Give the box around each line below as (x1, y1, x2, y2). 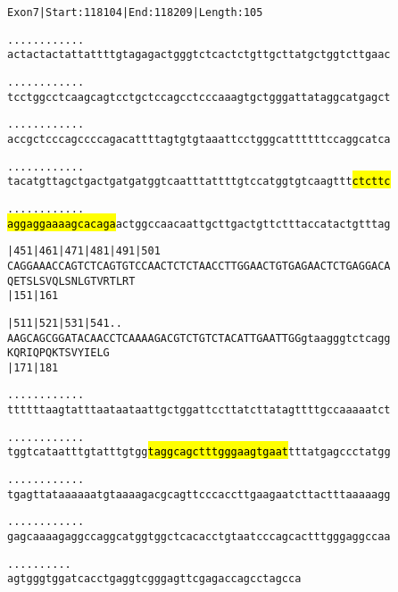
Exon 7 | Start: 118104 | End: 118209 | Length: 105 (7, 6, 263, 19)
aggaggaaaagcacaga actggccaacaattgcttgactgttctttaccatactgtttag (7, 217, 391, 230)
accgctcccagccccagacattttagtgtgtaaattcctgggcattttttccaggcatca (7, 132, 391, 146)
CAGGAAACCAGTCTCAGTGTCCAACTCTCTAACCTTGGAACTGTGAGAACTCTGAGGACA (7, 259, 391, 272)
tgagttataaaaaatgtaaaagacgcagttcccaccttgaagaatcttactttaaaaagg (7, 488, 391, 501)
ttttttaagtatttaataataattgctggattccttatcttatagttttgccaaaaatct (7, 404, 391, 417)
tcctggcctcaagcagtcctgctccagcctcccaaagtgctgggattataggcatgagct (7, 90, 391, 104)
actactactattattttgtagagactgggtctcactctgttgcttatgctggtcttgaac (7, 48, 391, 62)
